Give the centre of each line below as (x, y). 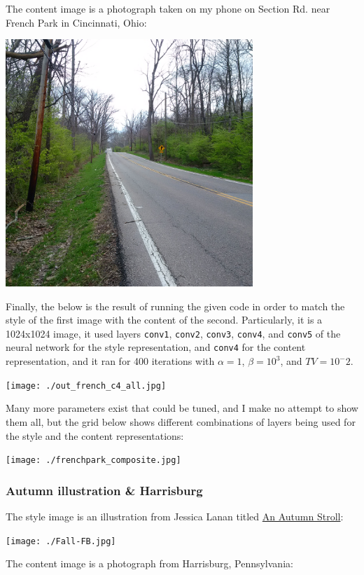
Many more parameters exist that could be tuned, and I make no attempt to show (182, 408)
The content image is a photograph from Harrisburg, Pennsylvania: (149, 563)
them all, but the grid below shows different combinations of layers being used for (181, 421)
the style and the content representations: (95, 435)
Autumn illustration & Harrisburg (104, 490)
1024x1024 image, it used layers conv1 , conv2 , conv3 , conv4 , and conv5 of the (173, 333)
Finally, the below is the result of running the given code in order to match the (175, 306)
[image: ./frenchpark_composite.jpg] (93, 460)
